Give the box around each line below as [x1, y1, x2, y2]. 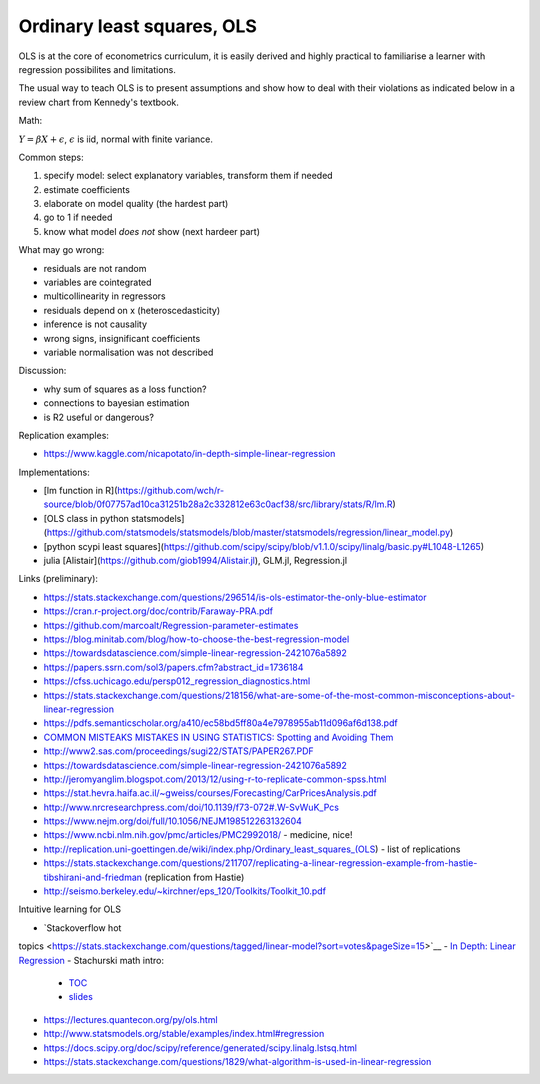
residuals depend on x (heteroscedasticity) [43, 304, 220, 316]
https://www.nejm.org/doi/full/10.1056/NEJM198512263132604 [43, 815, 302, 827]
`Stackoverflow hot [43, 921, 122, 934]
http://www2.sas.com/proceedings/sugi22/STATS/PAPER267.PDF [43, 745, 314, 757]
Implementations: [18, 466, 90, 478]
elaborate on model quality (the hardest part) [43, 198, 229, 210]
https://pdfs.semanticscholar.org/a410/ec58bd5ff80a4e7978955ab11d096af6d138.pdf [43, 717, 399, 729]
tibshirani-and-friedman [43, 871, 143, 883]
